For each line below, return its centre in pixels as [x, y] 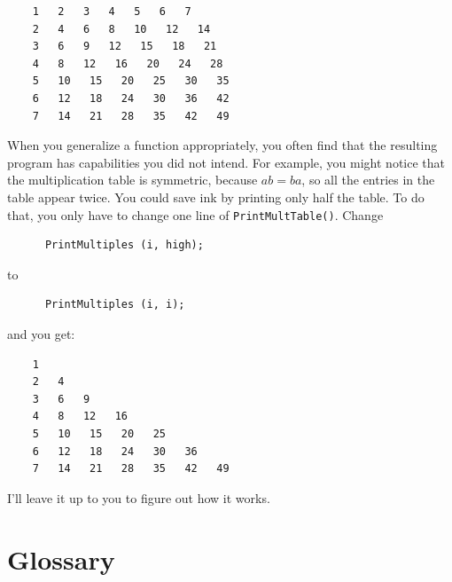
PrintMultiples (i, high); [124, 245]
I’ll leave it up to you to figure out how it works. [139, 497]
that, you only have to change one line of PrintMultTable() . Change [195, 214]
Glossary [61, 558]
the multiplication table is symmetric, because [132, 180]
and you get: [41, 333]
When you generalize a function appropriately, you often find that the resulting [222, 145]
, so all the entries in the [368, 180]
